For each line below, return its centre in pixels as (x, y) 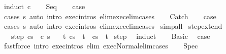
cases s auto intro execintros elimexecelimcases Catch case (110, 16)
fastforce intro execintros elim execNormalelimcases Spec (101, 46)
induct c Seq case (44, 6)
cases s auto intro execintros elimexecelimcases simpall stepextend (113, 26)
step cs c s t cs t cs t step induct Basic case (110, 36)
